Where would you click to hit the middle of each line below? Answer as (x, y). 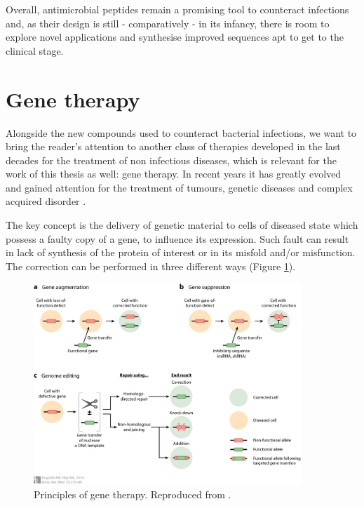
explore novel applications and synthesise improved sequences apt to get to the (175, 37)
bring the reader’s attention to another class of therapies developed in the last (173, 146)
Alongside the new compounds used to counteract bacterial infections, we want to (181, 132)
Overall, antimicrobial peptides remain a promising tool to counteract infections (177, 9)
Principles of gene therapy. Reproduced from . (133, 494)
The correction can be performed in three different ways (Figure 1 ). (151, 266)
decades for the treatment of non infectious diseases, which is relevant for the (171, 160)
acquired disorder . (46, 201)
